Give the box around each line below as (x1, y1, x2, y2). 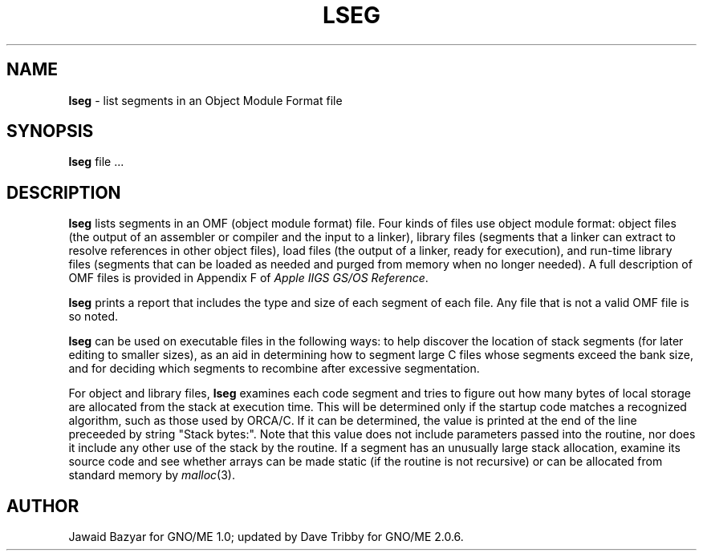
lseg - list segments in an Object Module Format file (68, 93, 343, 107)
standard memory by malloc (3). (68, 468, 235, 482)
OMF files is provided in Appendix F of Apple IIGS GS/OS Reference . (68, 271, 429, 285)
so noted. (68, 309, 118, 324)
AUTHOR (6, 495, 79, 516)
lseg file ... (68, 155, 124, 169)
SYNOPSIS (6, 121, 94, 142)
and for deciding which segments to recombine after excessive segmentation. (68, 361, 480, 376)
